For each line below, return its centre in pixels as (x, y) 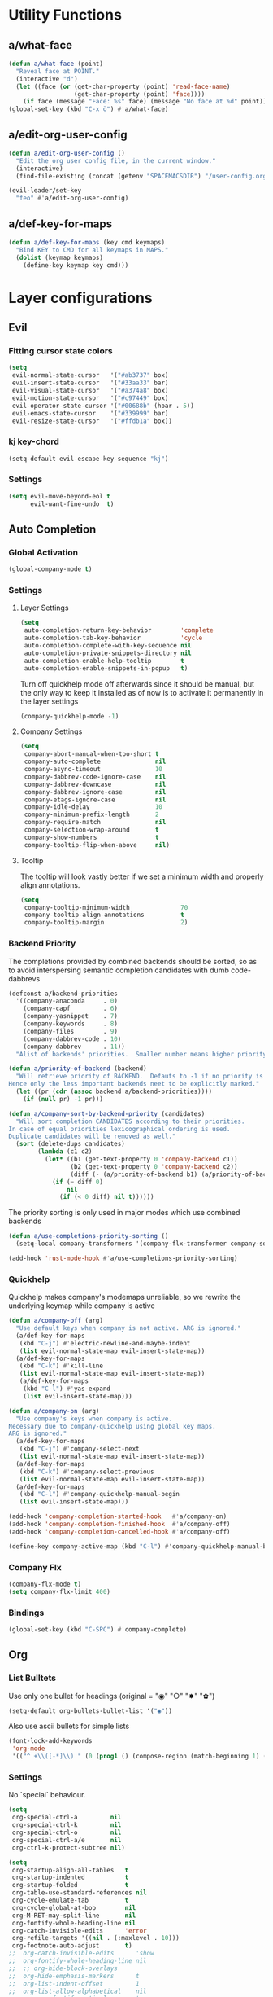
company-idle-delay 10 (93, 807)
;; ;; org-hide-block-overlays (63, 1968)
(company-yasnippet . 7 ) (70, 1016)
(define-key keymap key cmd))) (76, 265)
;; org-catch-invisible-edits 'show (81, 1953)
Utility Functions (65, 15)
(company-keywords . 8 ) (70, 1024)
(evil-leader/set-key (45, 191)
